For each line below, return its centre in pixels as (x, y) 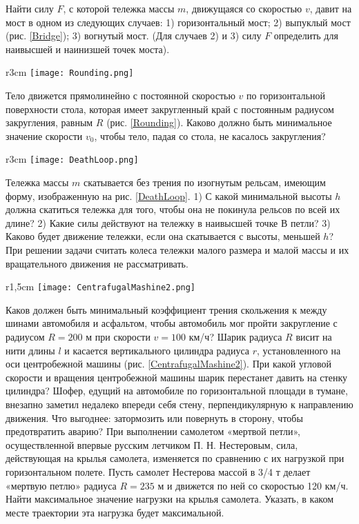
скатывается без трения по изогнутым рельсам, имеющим (205, 182)
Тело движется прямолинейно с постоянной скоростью (120, 95)
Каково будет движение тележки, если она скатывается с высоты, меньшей (163, 236)
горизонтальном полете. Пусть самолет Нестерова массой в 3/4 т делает (158, 472)
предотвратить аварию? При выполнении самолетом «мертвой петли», (153, 431)
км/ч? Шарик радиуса (235, 337)
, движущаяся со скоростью (244, 8)
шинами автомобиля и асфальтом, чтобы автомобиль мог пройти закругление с (172, 323)
